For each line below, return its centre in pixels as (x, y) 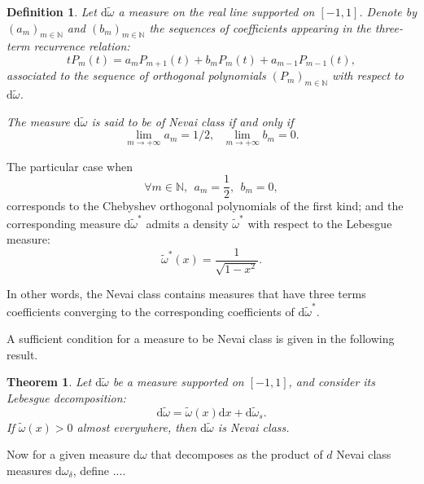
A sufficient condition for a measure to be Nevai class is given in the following (201, 339)
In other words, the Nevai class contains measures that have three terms (186, 294)
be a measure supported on (178, 382)
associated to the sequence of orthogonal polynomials (136, 75)
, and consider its (332, 382)
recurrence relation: (82, 46)
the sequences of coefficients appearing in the (260, 27)
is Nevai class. (254, 427)
